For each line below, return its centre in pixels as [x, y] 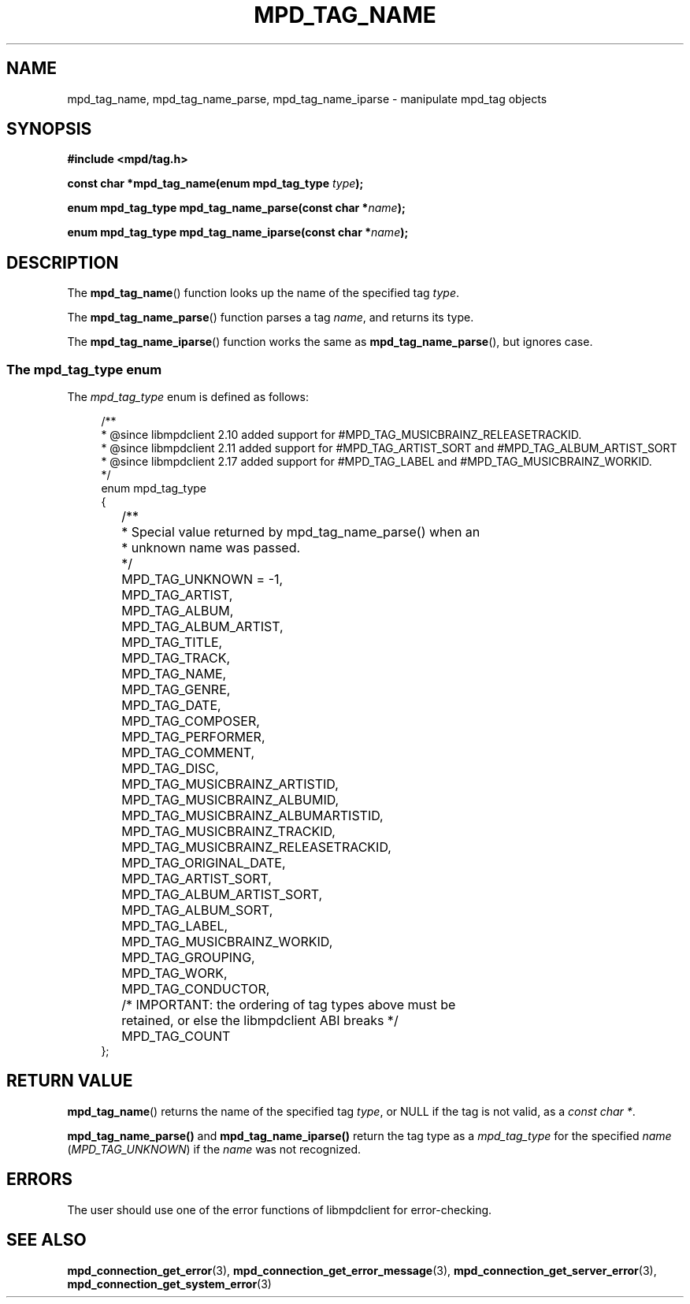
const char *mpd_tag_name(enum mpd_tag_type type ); [215, 184]
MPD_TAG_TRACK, [176, 658]
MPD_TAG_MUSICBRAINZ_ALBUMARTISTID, [252, 816]
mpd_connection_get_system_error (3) [169, 1284]
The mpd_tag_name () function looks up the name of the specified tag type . [263, 293]
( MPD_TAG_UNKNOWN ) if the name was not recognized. [214, 1149]
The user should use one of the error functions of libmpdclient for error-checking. [280, 1209]
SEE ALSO [46, 1240]
